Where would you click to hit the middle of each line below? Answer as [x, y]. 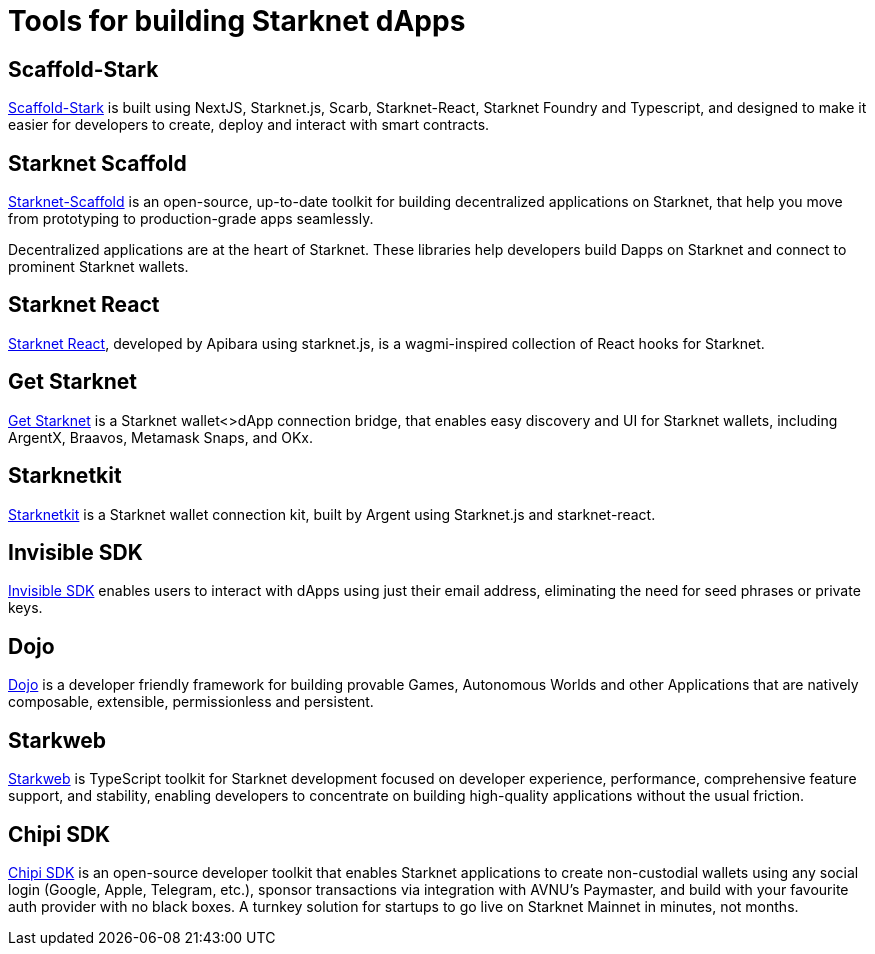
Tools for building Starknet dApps [237, 21]
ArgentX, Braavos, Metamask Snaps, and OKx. [161, 437]
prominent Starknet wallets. [98, 267]
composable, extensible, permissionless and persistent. [191, 702]
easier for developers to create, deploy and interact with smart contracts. [249, 125]
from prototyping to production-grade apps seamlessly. [191, 219]
